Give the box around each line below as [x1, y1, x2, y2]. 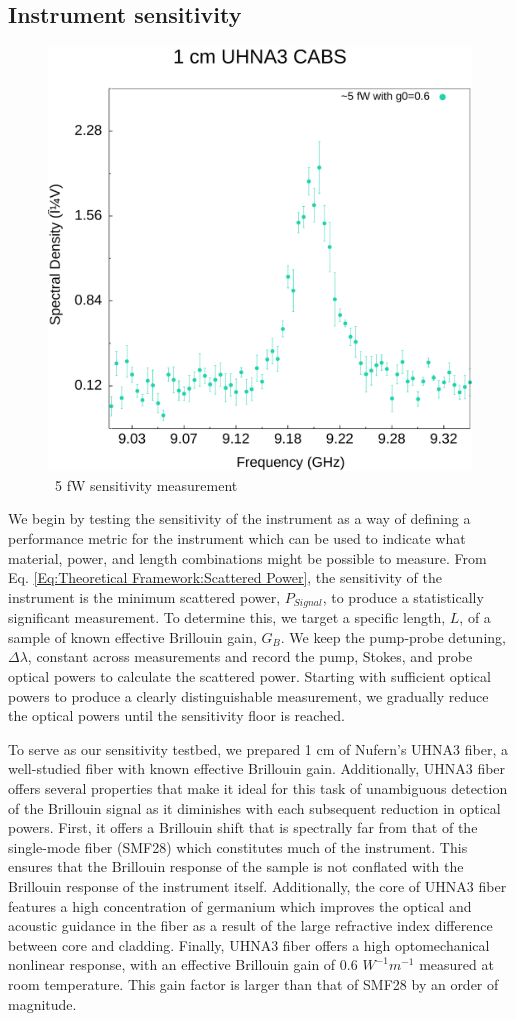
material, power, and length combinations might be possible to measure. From [8, 547, 487, 568]
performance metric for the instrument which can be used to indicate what [8, 527, 466, 548]
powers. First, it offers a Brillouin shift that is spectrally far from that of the [8, 817, 478, 838]
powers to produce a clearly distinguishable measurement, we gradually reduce [8, 685, 489, 706]
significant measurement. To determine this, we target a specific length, [8, 607, 446, 628]
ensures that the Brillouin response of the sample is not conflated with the [8, 856, 464, 877]
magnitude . [8, 993, 77, 1014]
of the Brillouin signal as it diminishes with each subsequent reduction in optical [8, 797, 501, 818]
